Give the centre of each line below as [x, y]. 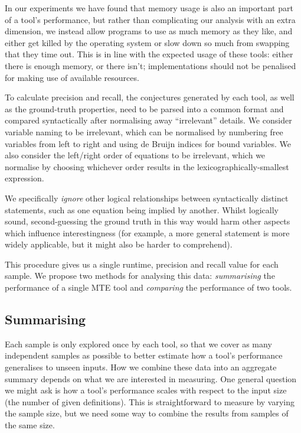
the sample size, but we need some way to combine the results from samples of [147, 413]
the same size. [30, 425]
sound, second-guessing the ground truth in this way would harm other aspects [148, 221]
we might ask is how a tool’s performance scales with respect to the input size [146, 390]
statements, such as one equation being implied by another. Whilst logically [142, 209]
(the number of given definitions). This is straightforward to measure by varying [150, 401]
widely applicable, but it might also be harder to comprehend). [119, 244]
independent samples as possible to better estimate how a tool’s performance [144, 355]
